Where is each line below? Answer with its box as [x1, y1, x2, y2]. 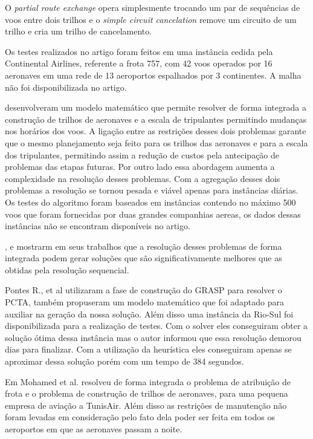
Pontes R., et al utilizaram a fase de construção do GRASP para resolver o [5, 284, 282, 296]
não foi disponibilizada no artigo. [5, 80, 127, 93]
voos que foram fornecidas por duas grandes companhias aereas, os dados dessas [5, 207, 301, 220]
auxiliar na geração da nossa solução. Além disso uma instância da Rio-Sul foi [5, 307, 294, 320]
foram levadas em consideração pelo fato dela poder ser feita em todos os [5, 411, 275, 423]
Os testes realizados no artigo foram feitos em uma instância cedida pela [5, 45, 273, 57]
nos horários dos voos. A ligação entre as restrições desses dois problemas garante [5, 125, 306, 137]
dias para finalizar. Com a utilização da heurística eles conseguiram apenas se [5, 343, 292, 356]
